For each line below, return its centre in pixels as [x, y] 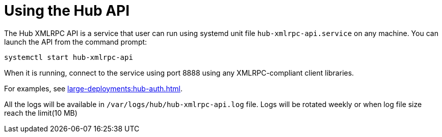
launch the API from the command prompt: [76, 42]
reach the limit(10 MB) [41, 113]
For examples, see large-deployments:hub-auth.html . [93, 88]
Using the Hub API [67, 11]
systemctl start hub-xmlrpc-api [69, 57]
